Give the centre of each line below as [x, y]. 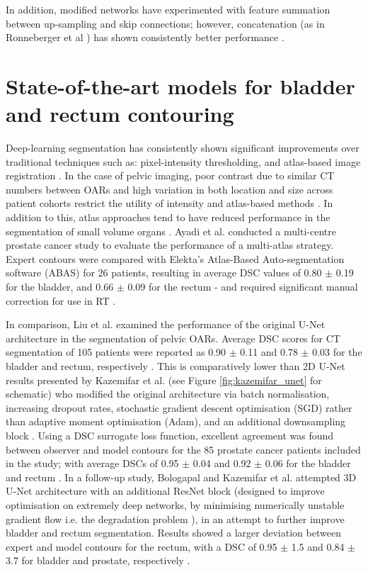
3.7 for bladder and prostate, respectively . [98, 560]
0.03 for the [337, 352]
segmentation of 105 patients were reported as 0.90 [116, 352]
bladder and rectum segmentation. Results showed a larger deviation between [173, 533]
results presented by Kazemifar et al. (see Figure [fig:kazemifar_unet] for [164, 380]
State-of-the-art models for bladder [180, 85]
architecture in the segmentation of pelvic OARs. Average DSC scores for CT [173, 338]
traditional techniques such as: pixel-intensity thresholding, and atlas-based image [183, 161]
